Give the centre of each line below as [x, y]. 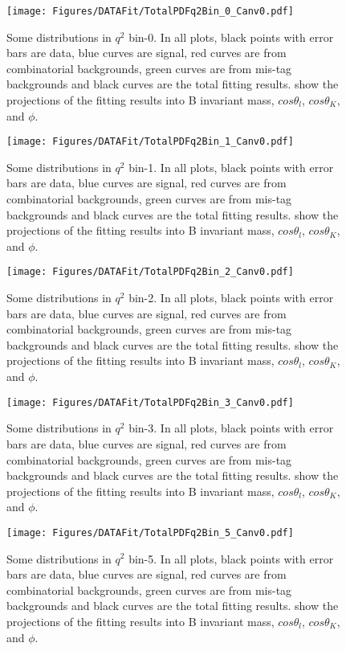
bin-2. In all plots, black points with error [231, 298]
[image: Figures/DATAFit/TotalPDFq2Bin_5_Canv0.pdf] [150, 532]
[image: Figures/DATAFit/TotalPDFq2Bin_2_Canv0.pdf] [150, 272]
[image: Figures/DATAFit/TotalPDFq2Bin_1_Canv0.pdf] [150, 142]
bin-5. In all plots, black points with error [231, 558]
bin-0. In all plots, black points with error [231, 37]
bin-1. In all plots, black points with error [231, 167]
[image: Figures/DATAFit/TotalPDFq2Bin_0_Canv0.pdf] [150, 11]
